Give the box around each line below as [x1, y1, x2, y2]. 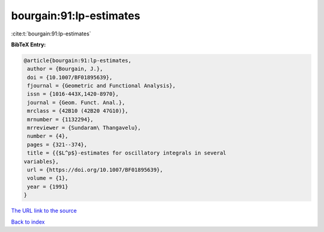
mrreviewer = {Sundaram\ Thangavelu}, [27, 124, 141, 132]
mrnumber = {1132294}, [27, 116, 94, 123]
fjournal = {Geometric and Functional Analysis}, [27, 82, 176, 90]
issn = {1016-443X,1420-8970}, [27, 91, 119, 97]
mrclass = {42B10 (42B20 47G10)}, [27, 108, 128, 114]
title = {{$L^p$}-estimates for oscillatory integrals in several [27, 150, 227, 156]
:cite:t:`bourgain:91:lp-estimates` [11, 30, 91, 37]
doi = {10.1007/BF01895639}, [27, 74, 113, 81]
